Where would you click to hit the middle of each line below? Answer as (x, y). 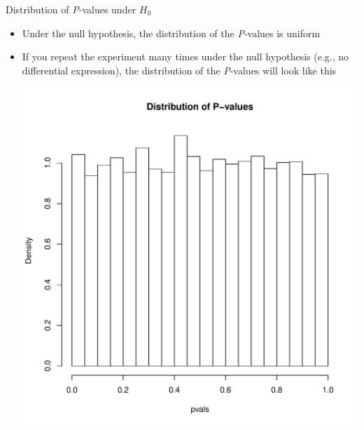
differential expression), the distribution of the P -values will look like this (179, 70)
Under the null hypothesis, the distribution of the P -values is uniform (171, 33)
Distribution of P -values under (71, 9)
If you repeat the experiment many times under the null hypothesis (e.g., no (185, 56)
